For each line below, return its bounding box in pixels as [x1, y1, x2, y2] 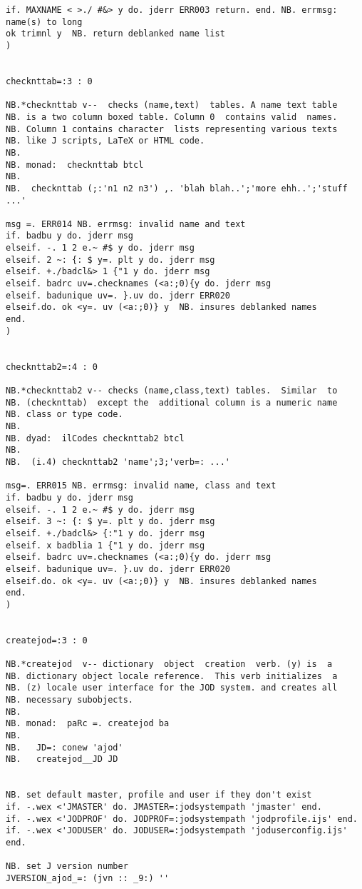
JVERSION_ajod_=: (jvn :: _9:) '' [6, 873, 170, 883]
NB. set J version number [6, 861, 128, 872]
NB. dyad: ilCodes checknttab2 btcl [6, 433, 185, 443]
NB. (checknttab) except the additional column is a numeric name [6, 397, 338, 408]
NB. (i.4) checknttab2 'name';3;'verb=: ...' [6, 456, 230, 467]
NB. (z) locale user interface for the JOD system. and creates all [6, 683, 338, 693]
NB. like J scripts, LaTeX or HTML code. [6, 136, 205, 146]
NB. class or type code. [6, 409, 123, 420]
